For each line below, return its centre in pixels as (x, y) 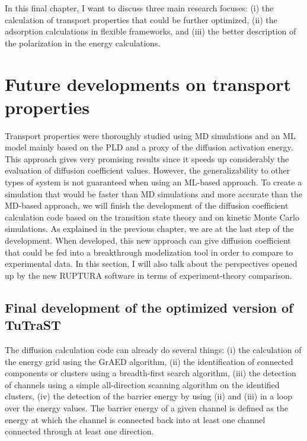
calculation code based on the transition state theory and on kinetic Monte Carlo (152, 217)
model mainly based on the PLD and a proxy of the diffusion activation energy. (149, 147)
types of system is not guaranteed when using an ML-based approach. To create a (153, 182)
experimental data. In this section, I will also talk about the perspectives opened (151, 264)
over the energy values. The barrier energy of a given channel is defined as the (146, 407)
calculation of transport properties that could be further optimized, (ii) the (141, 19)
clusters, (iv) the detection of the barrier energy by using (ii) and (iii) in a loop (149, 396)
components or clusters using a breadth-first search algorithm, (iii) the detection (151, 373)
